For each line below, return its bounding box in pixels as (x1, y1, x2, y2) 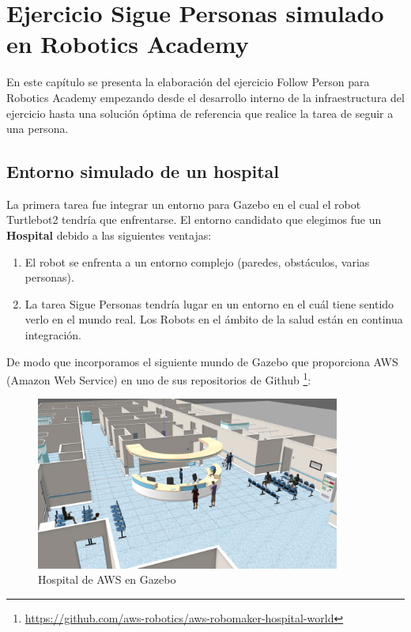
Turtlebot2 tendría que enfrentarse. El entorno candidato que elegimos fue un (6, 211, 382, 228)
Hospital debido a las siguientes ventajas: (6, 227, 212, 244)
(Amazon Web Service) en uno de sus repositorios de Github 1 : (6, 369, 311, 388)
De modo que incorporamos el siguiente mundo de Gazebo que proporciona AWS (6, 353, 398, 369)
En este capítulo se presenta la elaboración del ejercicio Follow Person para (6, 74, 370, 90)
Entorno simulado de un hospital (6, 159, 280, 184)
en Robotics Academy (6, 28, 249, 60)
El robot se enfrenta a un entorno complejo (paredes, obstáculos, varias (25, 253, 370, 270)
